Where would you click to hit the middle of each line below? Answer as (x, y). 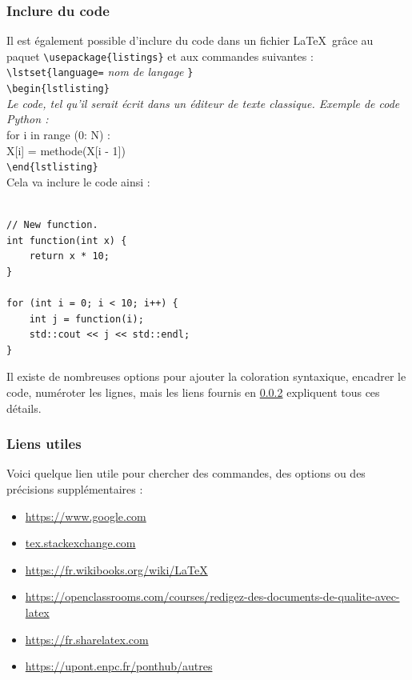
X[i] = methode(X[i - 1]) (66, 150)
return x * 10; (69, 256)
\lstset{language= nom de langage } (100, 72)
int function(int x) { (67, 240)
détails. (24, 408)
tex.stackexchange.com (80, 543)
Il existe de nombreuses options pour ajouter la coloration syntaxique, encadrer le (206, 376)
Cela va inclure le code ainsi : (78, 181)
